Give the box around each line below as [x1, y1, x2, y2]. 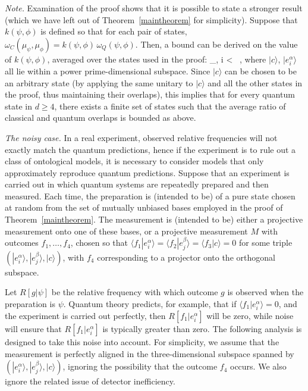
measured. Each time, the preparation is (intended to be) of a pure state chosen [5, 189, 296, 202]
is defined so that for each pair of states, [40, 25, 187, 37]
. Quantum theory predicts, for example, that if [63, 297, 237, 309]
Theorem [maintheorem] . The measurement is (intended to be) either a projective [5, 213, 303, 226]
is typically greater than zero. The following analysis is [102, 323, 302, 335]
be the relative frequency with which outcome [51, 286, 218, 298]
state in [5, 99, 32, 112]
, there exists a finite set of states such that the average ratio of [54, 99, 286, 112]
